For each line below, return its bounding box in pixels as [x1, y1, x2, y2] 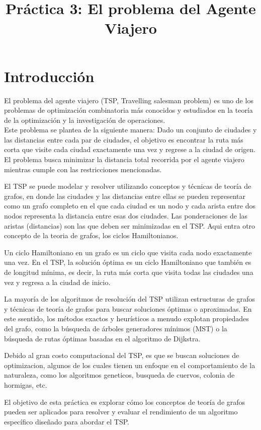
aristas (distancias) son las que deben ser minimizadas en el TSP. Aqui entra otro [4, 220, 255, 231]
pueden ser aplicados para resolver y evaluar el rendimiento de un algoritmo [4, 406, 238, 417]
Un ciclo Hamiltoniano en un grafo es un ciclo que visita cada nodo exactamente [4, 247, 252, 257]
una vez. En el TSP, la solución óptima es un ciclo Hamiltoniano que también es [4, 257, 251, 267]
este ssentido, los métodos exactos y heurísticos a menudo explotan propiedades [4, 313, 249, 324]
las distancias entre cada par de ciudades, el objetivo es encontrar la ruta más [4, 134, 243, 145]
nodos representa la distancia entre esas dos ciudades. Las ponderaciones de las [4, 210, 248, 221]
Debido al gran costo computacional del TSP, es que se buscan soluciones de [4, 350, 239, 361]
